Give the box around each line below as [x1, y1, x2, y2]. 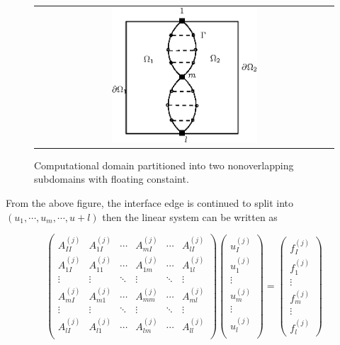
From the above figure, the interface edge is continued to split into [6, 195, 294, 210]
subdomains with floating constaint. [34, 171, 189, 186]
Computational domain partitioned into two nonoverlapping [34, 157, 294, 172]
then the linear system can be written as [102, 209, 278, 224]
